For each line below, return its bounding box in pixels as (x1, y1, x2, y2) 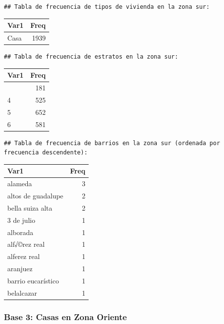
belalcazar (7, 287, 37, 298)
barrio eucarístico (7, 275, 59, 285)
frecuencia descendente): (4, 149, 88, 156)
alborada (7, 227, 34, 237)
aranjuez (7, 263, 33, 274)
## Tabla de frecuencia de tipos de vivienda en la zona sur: (4, 3, 210, 10)
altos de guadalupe (7, 190, 63, 200)
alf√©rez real (7, 239, 45, 249)
